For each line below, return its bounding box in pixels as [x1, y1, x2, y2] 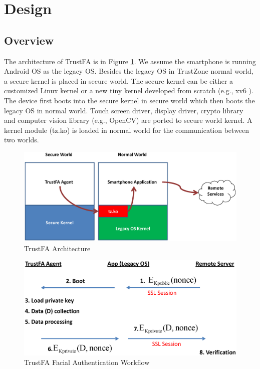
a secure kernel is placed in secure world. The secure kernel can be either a [4, 75, 233, 86]
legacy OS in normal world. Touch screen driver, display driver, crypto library [4, 105, 243, 115]
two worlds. [4, 134, 39, 145]
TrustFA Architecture [24, 243, 91, 253]
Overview [4, 32, 54, 48]
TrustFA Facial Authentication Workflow [24, 357, 150, 367]
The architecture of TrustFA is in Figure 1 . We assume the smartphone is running [4, 56, 256, 66]
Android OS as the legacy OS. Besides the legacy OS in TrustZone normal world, [4, 66, 253, 76]
